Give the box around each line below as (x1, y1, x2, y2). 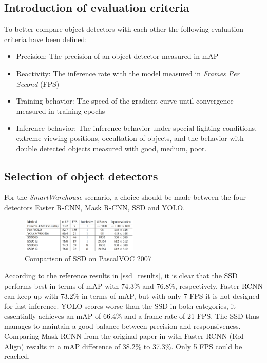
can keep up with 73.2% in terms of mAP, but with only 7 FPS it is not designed (4, 290, 260, 301)
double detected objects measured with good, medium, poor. (16, 143, 207, 153)
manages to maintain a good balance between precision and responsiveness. (4, 320, 241, 331)
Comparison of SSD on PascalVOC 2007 (25, 253, 151, 264)
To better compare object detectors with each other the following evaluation (4, 24, 244, 34)
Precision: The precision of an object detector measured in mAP (16, 51, 219, 62)
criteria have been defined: (4, 33, 87, 44)
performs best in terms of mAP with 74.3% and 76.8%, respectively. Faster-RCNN (4, 280, 263, 291)
